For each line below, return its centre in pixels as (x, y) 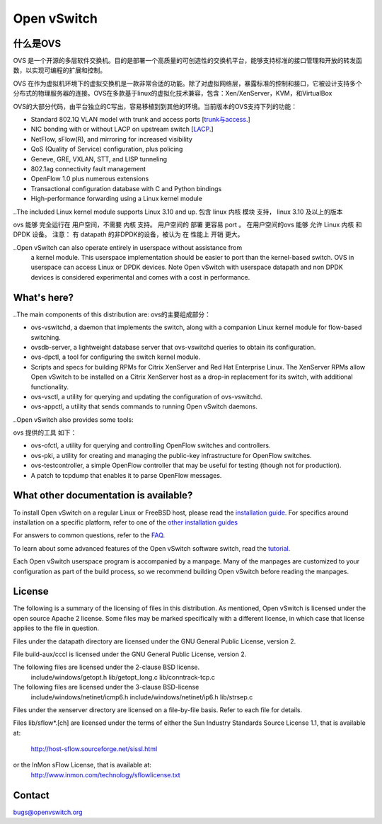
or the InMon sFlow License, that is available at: (82, 765)
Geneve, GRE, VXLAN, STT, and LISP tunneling (99, 159)
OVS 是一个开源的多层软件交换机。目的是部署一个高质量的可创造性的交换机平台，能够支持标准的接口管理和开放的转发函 (187, 61)
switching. (46, 337)
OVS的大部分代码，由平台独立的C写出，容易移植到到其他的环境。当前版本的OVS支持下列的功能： (155, 106)
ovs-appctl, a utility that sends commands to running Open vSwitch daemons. (144, 406)
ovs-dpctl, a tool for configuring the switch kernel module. (116, 357)
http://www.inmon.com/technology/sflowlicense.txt (105, 774)
